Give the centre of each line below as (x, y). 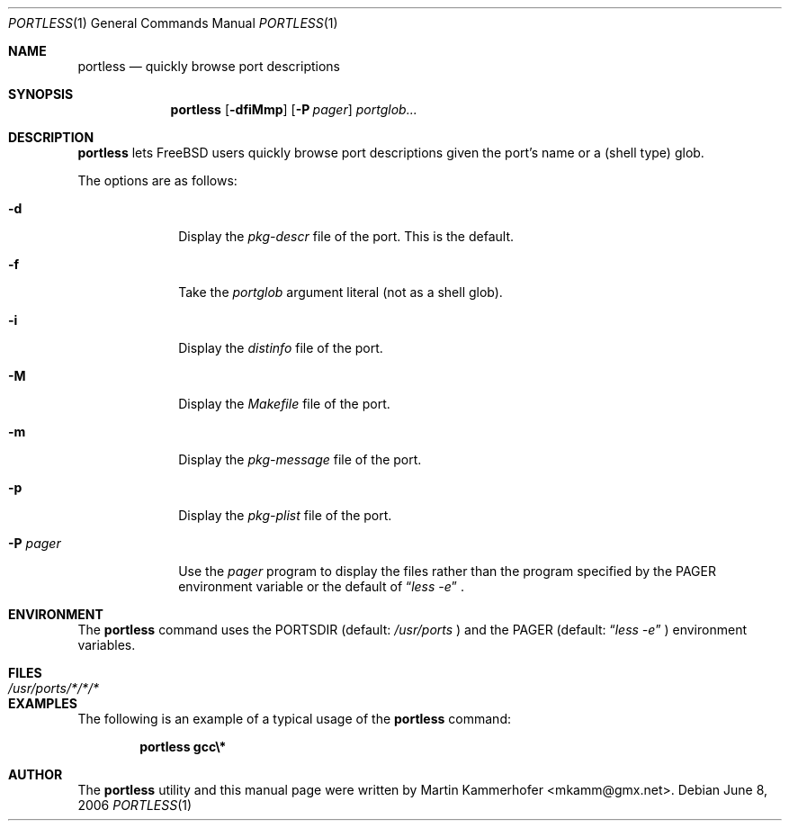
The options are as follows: (157, 180)
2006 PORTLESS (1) (135, 805)
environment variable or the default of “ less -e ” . (321, 586)
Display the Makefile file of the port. (284, 404)
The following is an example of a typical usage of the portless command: (294, 719)
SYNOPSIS (41, 94)
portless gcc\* (183, 747)
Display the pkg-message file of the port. (300, 459)
